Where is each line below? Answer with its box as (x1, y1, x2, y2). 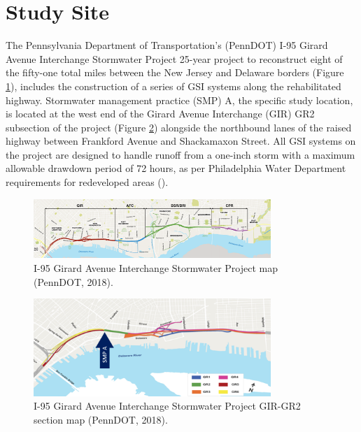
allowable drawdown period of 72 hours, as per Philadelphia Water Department (6, 161, 346, 175)
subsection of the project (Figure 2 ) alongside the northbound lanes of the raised (6, 120, 352, 134)
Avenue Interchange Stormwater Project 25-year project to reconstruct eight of (6, 51, 343, 66)
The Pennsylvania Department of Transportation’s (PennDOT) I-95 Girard (6, 38, 328, 52)
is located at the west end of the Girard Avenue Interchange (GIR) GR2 (6, 106, 315, 121)
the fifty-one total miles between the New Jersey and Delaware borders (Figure (6, 65, 344, 80)
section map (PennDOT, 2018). (34, 412, 168, 427)
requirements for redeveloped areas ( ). (6, 175, 169, 189)
